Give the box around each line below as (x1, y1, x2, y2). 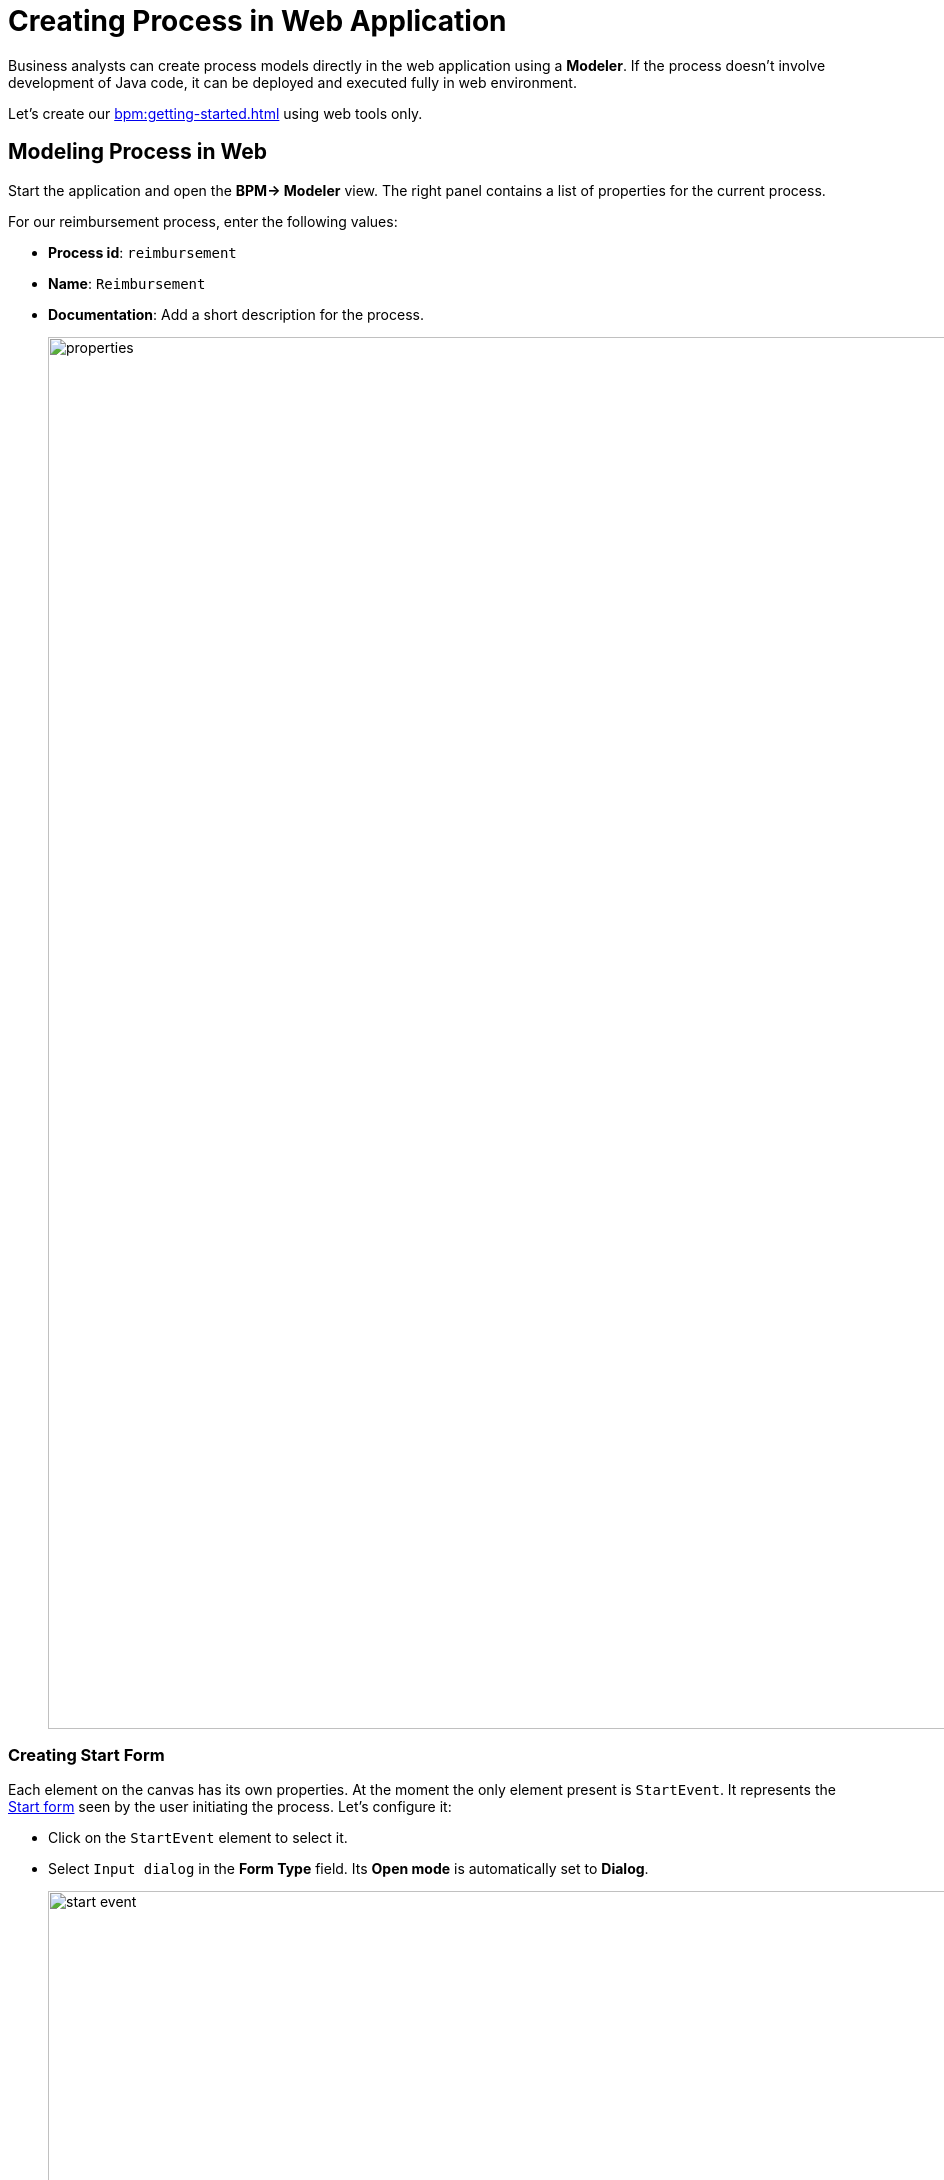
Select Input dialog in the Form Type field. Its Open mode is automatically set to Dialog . (48, 1860, 649, 1878)
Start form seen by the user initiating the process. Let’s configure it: (8, 1798, 452, 1816)
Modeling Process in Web (8, 139, 268, 165)
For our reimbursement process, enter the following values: (8, 212, 398, 230)
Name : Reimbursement (48, 274, 206, 292)
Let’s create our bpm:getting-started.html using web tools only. (8, 104, 423, 122)
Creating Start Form (8, 1744, 165, 1765)
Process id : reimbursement (48, 243, 237, 261)
